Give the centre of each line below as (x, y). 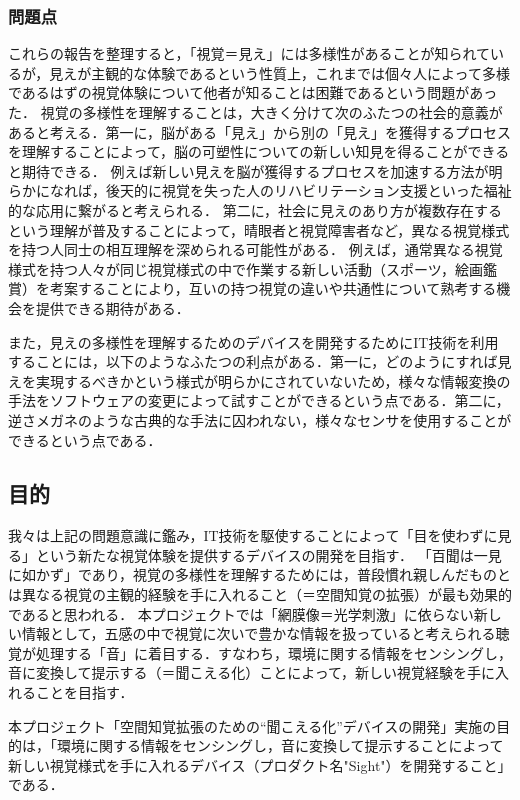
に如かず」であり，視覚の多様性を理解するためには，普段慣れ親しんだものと (259, 574)
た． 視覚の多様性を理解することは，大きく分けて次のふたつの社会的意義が (255, 112)
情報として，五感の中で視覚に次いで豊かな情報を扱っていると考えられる (258, 633)
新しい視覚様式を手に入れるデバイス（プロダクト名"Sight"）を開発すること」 (260, 764)
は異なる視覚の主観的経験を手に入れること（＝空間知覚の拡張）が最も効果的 (260, 594)
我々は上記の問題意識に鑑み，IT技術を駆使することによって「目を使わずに (253, 535)
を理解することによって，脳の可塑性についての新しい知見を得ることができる (259, 151)
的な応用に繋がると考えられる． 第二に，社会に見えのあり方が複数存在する (255, 209)
